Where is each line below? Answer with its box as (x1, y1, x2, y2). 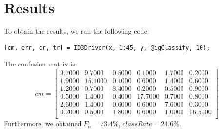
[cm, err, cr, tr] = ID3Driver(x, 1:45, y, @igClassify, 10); (4, 44, 210, 51)
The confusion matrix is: (4, 59, 77, 69)
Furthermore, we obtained (4, 118, 81, 129)
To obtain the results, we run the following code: (4, 26, 149, 36)
